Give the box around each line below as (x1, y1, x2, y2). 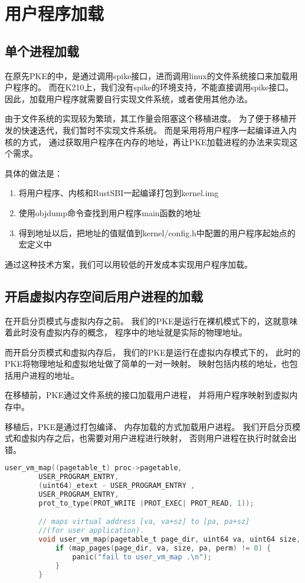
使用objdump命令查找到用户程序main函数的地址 (18, 206, 201, 219)
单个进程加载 (5, 41, 79, 60)
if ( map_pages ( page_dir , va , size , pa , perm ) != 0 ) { (55, 544, 271, 553)
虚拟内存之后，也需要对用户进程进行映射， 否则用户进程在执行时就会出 (21, 432, 297, 444)
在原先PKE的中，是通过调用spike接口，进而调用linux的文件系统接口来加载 (5, 69, 290, 82)
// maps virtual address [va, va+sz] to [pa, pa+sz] (38, 517, 250, 526)
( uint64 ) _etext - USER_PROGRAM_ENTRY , (38, 481, 195, 490)
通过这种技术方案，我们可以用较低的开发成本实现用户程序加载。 (5, 258, 252, 270)
